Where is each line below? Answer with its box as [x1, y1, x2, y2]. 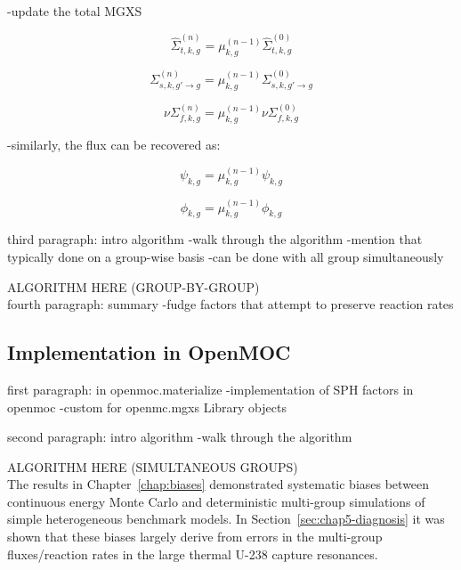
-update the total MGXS [7, 2, 142, 20]
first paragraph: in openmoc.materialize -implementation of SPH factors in [7, 379, 414, 398]
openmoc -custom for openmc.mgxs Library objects [7, 397, 287, 416]
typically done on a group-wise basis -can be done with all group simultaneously [7, 247, 444, 265]
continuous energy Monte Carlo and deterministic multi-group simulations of [7, 492, 425, 510]
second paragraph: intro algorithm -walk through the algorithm [7, 427, 352, 446]
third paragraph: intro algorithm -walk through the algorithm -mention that [7, 230, 423, 248]
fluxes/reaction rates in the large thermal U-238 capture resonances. [7, 544, 378, 563]
